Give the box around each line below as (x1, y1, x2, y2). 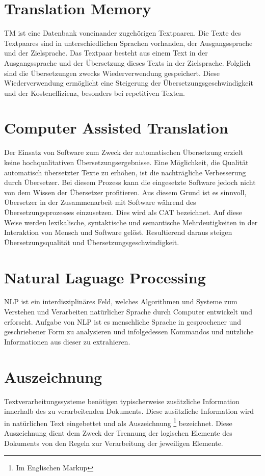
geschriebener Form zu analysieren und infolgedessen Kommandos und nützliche (4, 326, 254, 337)
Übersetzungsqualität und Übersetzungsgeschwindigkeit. (4, 236, 179, 247)
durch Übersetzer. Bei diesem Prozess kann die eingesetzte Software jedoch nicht (4, 177, 256, 188)
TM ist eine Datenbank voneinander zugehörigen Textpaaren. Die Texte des (4, 28, 241, 38)
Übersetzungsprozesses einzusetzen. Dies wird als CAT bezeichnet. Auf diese (4, 206, 242, 217)
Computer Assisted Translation (4, 117, 228, 138)
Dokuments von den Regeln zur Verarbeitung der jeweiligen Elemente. (4, 437, 223, 448)
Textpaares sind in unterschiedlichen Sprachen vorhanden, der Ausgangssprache (4, 37, 253, 48)
